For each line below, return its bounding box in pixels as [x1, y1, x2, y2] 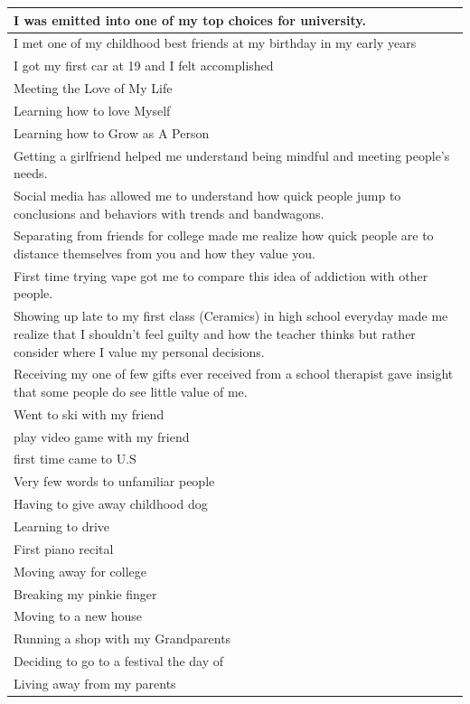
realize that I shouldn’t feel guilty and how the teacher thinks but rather [14, 324, 416, 343]
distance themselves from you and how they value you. [14, 244, 315, 263]
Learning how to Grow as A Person [14, 123, 210, 142]
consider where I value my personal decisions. [14, 342, 265, 361]
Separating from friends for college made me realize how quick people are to [14, 226, 434, 245]
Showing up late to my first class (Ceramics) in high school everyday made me [14, 306, 448, 325]
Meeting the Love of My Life [14, 79, 173, 98]
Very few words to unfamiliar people [14, 472, 215, 491]
